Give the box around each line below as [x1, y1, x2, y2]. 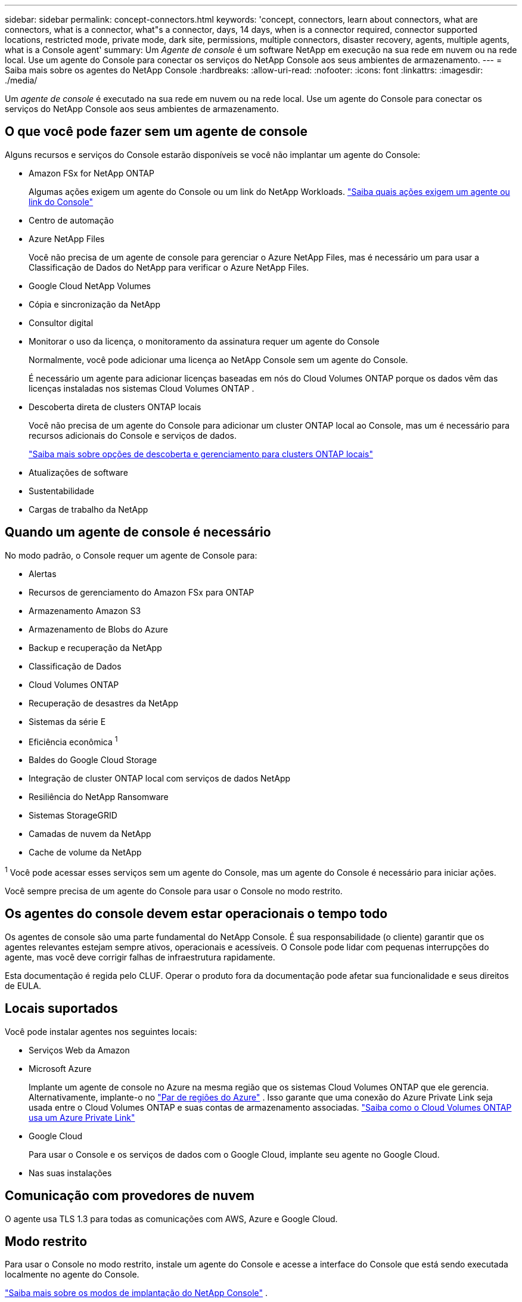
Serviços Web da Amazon [29, 1044, 130, 1055]
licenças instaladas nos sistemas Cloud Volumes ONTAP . [29, 383, 254, 393]
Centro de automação [29, 215, 114, 225]
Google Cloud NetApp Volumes [29, 280, 151, 291]
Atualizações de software [29, 467, 128, 478]
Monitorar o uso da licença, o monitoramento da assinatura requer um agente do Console [29, 336, 380, 346]
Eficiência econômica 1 [29, 734, 118, 747]
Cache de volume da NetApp [29, 847, 142, 858]
